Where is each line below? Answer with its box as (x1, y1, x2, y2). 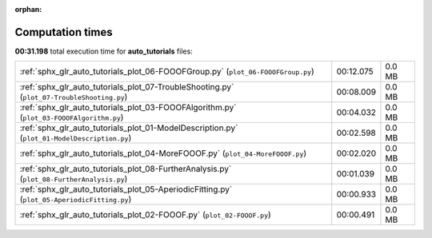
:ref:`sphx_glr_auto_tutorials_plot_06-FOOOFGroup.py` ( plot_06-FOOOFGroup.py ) (19, 66, 315, 77)
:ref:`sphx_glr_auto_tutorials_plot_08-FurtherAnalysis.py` (19, 164, 232, 175)
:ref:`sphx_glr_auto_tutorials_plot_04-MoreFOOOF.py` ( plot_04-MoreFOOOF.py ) (19, 148, 307, 159)
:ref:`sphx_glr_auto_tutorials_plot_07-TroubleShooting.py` (19, 81, 234, 93)
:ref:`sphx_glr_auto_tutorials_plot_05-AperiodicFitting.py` (19, 184, 233, 195)
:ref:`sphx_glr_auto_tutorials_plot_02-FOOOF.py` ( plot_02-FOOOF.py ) (19, 209, 271, 220)
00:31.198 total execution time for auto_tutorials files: (14, 46, 194, 56)
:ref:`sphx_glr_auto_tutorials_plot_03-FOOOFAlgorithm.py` (19, 102, 237, 113)
